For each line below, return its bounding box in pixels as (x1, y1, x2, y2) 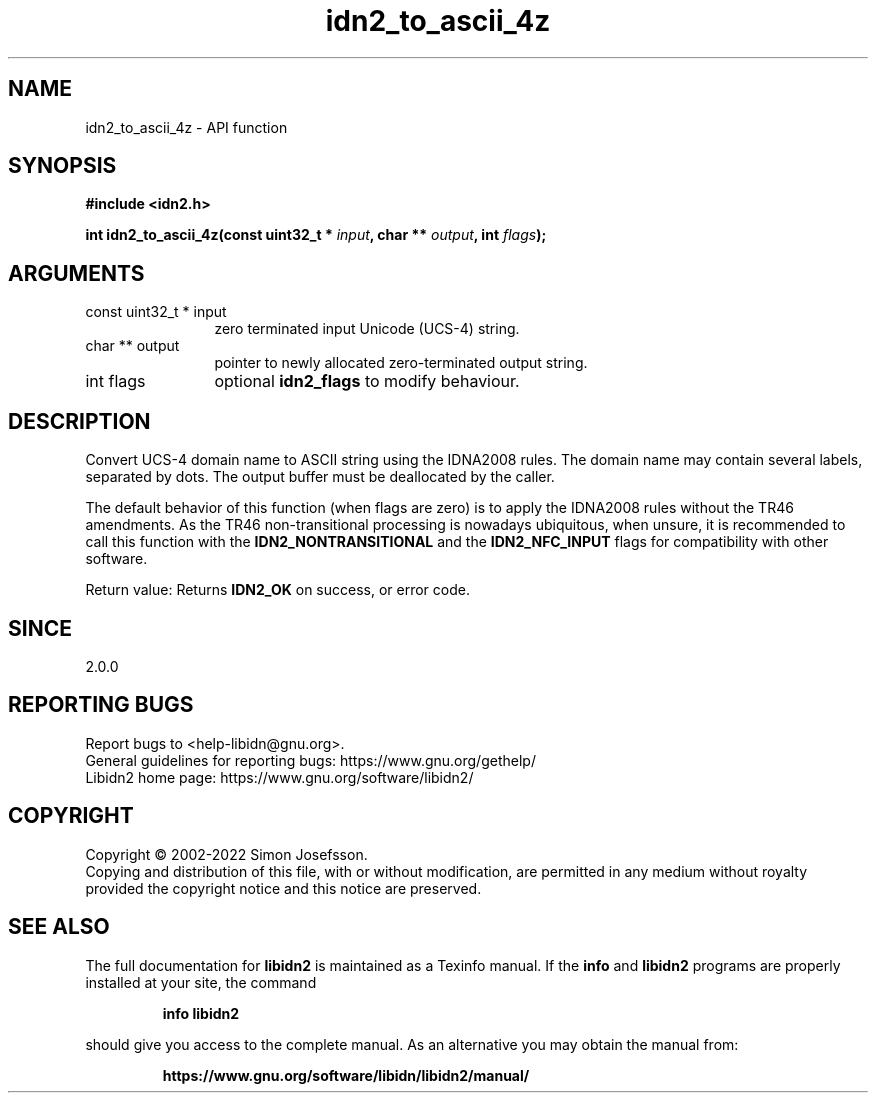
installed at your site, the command (85, 973, 317, 991)
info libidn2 (162, 1004, 240, 1022)
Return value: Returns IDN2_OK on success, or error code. (85, 581, 470, 599)
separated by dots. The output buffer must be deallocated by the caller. (85, 468, 555, 486)
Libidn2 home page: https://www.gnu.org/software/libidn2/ (85, 768, 474, 786)
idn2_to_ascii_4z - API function (85, 118, 288, 136)
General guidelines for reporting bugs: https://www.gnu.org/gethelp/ (85, 751, 536, 769)
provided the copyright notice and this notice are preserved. (85, 879, 482, 897)
